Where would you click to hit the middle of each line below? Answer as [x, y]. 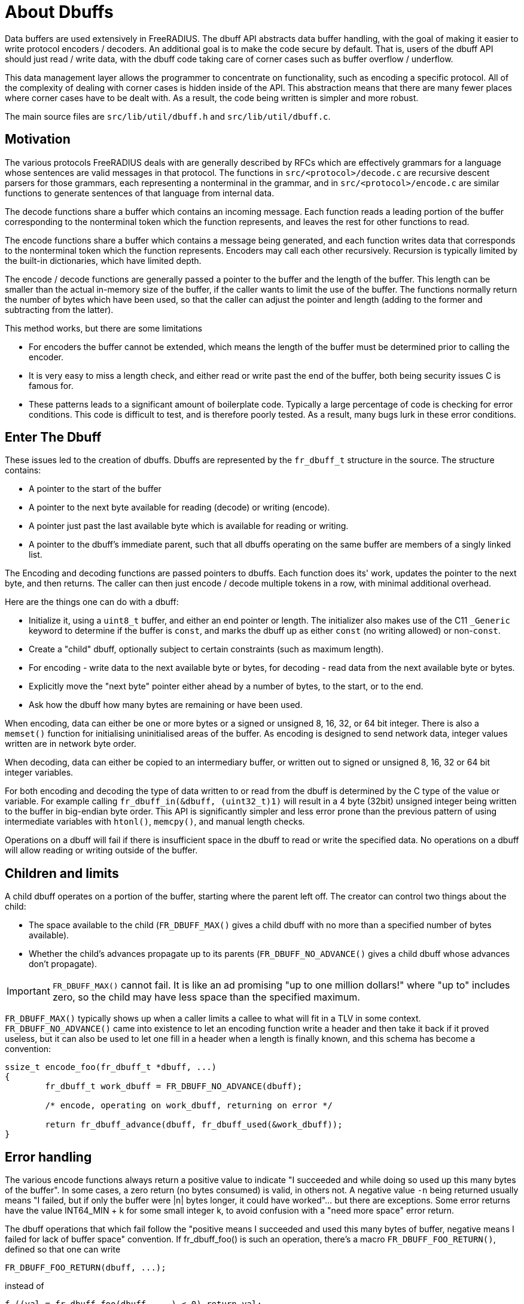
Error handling [48, 1157]
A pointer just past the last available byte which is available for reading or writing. [189, 526]
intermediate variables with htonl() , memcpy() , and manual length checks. [155, 822]
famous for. [51, 385]
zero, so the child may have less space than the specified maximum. [206, 997]
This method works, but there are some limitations [103, 328]
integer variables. [39, 773]
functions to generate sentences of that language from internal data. [140, 193]
